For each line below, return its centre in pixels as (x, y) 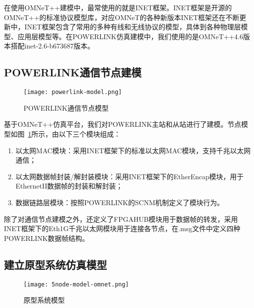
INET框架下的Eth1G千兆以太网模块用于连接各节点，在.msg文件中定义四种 (122, 228)
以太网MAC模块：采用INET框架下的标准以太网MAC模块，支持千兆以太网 (133, 150)
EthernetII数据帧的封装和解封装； (69, 186)
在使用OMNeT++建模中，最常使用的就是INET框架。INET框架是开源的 (118, 7)
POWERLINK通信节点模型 (66, 107)
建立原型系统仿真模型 (55, 264)
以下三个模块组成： (89, 134)
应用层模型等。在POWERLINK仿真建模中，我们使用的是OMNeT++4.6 (130, 36)
